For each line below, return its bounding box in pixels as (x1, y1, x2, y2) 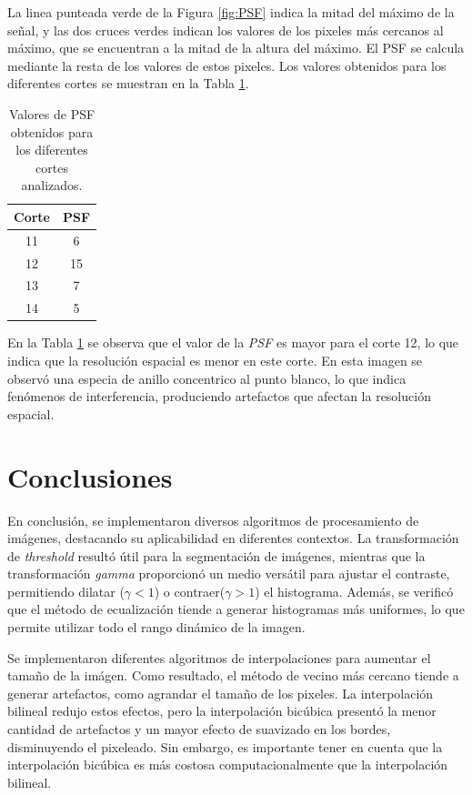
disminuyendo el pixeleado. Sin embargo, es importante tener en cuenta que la (7, 737, 443, 756)
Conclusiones (7, 458, 173, 495)
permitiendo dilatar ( (7, 581, 125, 600)
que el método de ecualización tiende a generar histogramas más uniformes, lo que (7, 599, 465, 619)
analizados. (21, 176, 83, 195)
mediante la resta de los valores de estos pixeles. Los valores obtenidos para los (7, 55, 447, 75)
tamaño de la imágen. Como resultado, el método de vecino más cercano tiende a (7, 666, 459, 685)
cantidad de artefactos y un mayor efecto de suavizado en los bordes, (7, 720, 391, 739)
